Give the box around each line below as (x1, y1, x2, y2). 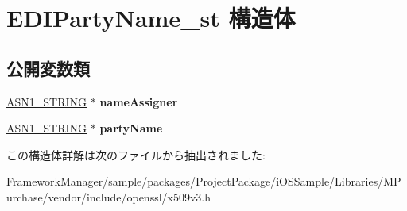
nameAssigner (99, 93, 178, 109)
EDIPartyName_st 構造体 (6, 2, 296, 34)
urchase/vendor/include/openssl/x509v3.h (6, 188, 211, 205)
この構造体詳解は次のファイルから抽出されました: (6, 146, 266, 163)
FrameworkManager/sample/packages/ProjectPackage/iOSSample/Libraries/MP (6, 173, 401, 190)
